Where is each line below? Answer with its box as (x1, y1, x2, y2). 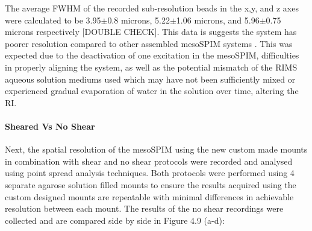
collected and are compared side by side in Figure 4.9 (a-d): (5, 214, 225, 226)
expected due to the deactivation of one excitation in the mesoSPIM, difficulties (5, 49, 299, 62)
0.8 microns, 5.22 (107, 13, 170, 26)
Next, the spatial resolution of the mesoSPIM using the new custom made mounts (5, 143, 308, 156)
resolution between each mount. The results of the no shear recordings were (5, 202, 284, 215)
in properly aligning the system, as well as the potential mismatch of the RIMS (5, 60, 298, 73)
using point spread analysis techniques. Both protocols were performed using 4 (5, 166, 295, 179)
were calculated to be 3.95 (5, 13, 101, 26)
